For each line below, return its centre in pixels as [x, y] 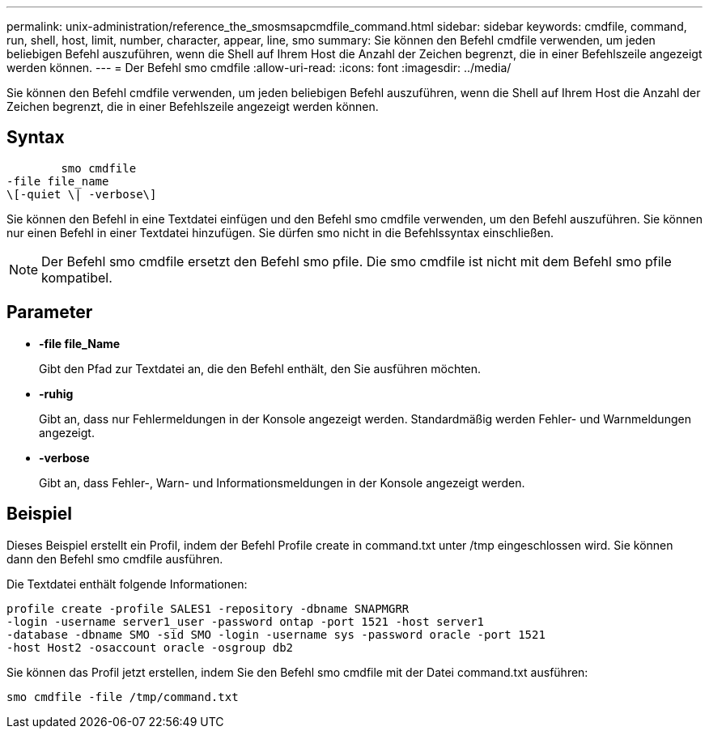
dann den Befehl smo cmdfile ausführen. [115, 559]
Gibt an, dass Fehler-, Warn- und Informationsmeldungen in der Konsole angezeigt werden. [282, 482]
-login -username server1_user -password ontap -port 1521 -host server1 [246, 621]
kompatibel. [77, 277]
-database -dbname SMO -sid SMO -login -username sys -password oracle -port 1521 [276, 634]
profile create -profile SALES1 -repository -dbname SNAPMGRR [208, 608]
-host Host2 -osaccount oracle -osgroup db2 [150, 647]
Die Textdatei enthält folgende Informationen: [127, 584]
